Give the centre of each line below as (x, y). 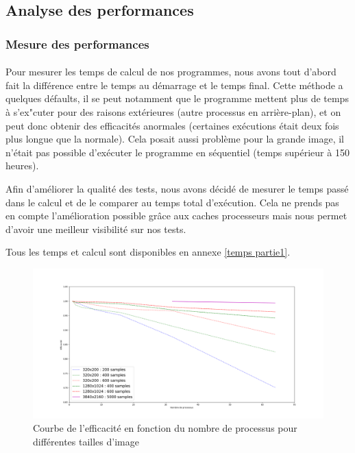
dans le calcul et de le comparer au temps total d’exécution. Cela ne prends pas (172, 202)
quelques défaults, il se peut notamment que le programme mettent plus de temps (177, 98)
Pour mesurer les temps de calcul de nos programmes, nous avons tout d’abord (171, 72)
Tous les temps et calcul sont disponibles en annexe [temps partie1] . (148, 252)
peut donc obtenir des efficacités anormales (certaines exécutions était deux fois (172, 125)
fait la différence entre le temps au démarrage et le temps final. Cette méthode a (174, 85)
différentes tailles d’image (86, 441)
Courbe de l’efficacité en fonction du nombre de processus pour (165, 428)
